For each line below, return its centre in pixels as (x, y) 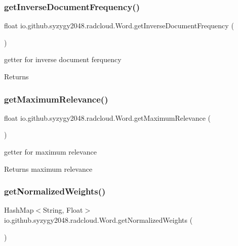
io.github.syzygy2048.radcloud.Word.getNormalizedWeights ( (98, 220)
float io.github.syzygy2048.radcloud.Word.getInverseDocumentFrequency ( (119, 26)
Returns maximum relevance (48, 168)
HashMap (19, 210)
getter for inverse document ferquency (63, 59)
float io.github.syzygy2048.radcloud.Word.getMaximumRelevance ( (107, 117)
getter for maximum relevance (50, 152)
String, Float (63, 210)
